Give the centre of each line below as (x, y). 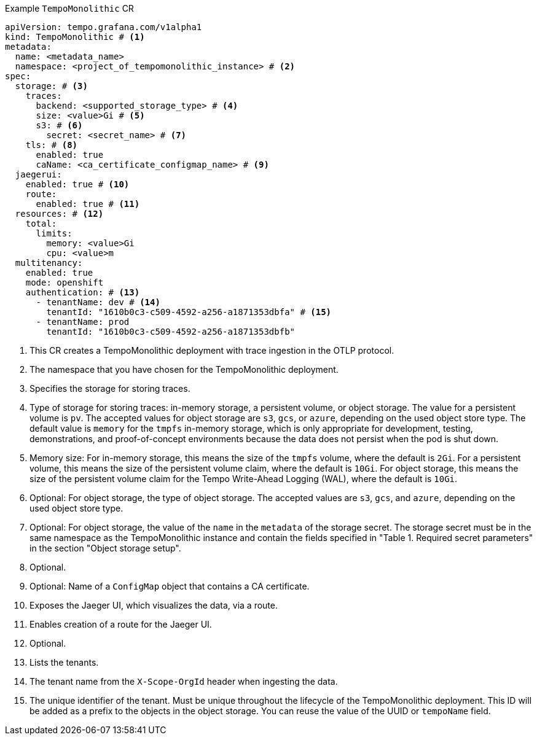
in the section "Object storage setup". (105, 548)
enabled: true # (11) (88, 204)
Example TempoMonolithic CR (69, 8)
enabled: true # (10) (77, 184)
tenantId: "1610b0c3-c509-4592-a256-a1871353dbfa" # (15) (189, 312)
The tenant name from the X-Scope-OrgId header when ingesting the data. (184, 681)
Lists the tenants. (64, 662)
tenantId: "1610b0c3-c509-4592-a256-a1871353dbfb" (171, 332)
